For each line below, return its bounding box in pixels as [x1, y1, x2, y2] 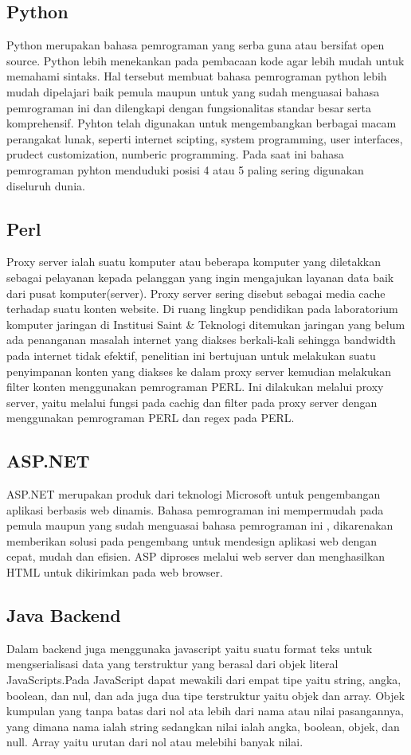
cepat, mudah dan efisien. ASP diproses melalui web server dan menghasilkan [6, 548, 386, 565]
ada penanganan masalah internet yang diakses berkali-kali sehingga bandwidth [6, 331, 396, 348]
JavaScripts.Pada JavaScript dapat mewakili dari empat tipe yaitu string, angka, [6, 671, 401, 688]
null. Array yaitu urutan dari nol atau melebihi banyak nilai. [6, 733, 303, 750]
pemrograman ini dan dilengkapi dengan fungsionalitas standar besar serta [6, 99, 371, 115]
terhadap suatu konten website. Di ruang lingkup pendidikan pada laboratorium [6, 300, 398, 317]
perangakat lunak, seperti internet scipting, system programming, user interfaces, [6, 130, 403, 147]
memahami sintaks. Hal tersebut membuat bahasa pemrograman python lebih [6, 68, 387, 84]
